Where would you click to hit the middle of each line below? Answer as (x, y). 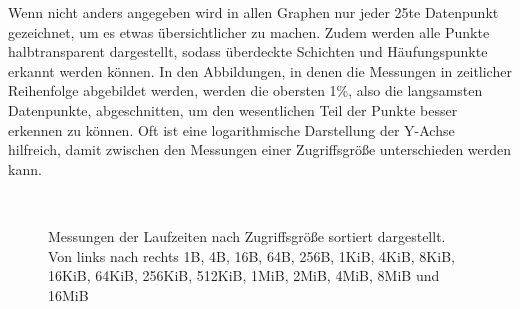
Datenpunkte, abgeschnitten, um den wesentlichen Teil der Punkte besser (233, 109)
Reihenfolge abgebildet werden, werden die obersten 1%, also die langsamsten (245, 90)
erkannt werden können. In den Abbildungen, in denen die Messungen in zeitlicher (260, 70)
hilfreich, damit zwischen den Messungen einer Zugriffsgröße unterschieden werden (260, 149)
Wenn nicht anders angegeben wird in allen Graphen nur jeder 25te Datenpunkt (253, 12)
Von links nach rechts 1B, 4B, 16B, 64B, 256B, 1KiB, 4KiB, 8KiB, (251, 255)
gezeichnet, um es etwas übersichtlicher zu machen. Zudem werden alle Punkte (249, 31)
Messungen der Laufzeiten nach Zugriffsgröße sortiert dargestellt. (247, 235)
